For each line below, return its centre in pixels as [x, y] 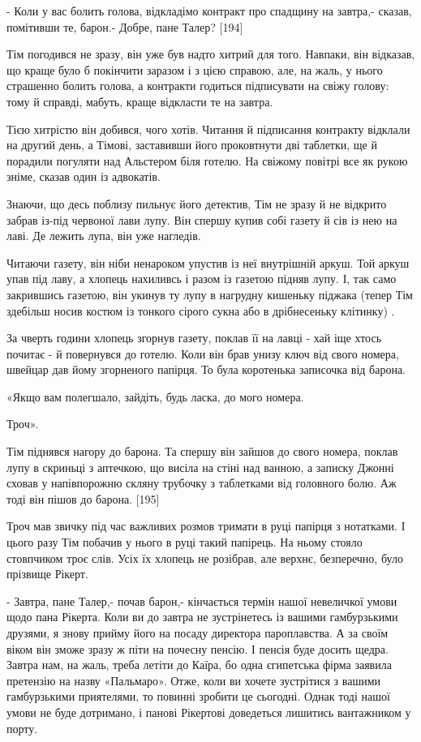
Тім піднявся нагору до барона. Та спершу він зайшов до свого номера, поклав [202, 451]
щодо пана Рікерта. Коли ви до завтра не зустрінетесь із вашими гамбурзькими [202, 617]
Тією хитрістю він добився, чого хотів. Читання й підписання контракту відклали [208, 129]
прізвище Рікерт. [47, 574]
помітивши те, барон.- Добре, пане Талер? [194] [125, 26]
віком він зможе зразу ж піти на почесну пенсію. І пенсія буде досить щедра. [198, 648]
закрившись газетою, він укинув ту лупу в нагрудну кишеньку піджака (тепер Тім [210, 294]
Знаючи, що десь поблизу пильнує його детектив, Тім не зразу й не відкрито [197, 203]
